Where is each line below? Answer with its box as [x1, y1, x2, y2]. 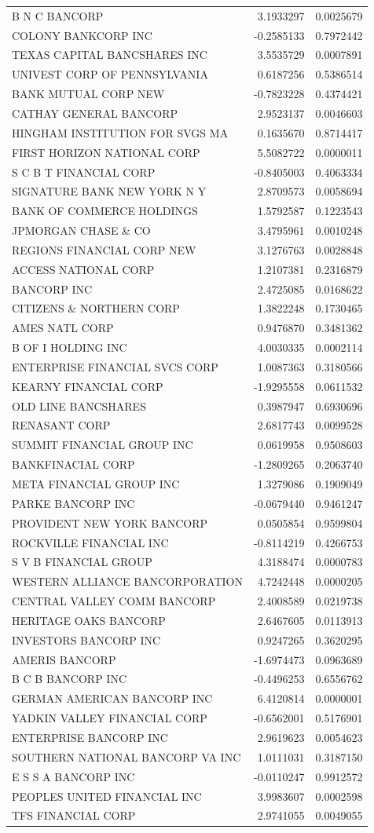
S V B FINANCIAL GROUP [12, 554, 152, 570]
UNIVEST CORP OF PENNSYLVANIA [12, 66, 208, 82]
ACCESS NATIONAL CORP [12, 261, 155, 277]
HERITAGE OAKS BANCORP [12, 612, 166, 628]
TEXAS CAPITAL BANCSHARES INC [12, 46, 207, 63]
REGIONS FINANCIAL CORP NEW [12, 241, 196, 258]
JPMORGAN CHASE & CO [12, 222, 151, 239]
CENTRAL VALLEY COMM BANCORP [12, 593, 216, 609]
